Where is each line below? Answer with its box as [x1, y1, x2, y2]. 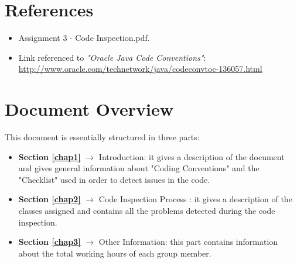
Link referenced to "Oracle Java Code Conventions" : [18, 51, 206, 63]
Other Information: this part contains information [98, 236, 278, 248]
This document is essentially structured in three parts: [5, 131, 200, 143]
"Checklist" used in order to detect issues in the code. [18, 173, 210, 185]
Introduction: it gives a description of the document [98, 150, 285, 162]
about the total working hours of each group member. [18, 247, 211, 259]
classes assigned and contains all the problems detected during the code [18, 205, 275, 216]
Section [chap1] [18, 150, 81, 162]
